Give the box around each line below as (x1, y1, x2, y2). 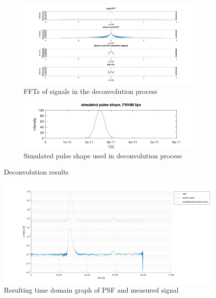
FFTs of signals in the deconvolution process (24, 86, 158, 96)
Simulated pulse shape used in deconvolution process (24, 150, 182, 160)
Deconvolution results (4, 167, 69, 177)
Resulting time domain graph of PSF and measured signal (4, 285, 179, 295)
